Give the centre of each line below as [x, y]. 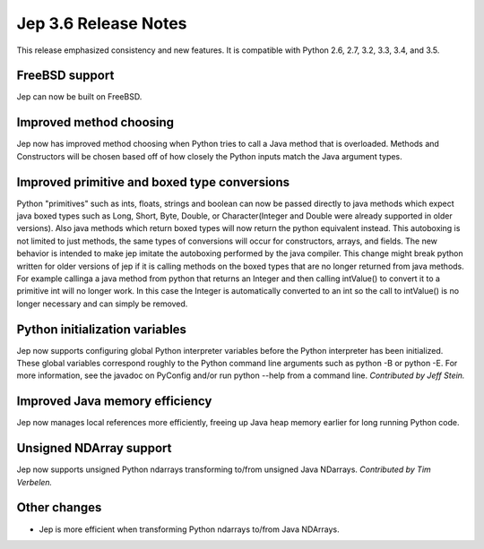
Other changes [59, 507]
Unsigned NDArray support [94, 448]
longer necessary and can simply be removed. [102, 304]
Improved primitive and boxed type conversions [153, 182]
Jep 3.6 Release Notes [102, 23]
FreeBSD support [65, 76]
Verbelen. [35, 482]
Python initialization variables [102, 329]
